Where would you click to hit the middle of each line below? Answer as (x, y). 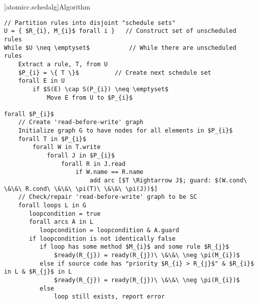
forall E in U (41, 81)
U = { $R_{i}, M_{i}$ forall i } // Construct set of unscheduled (120, 31)
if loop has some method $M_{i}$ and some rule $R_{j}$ (134, 247)
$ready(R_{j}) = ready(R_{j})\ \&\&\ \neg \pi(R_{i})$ (147, 280)
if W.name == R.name (110, 172)
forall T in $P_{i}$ (52, 139)
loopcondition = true (65, 214)
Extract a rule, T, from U (63, 64)
